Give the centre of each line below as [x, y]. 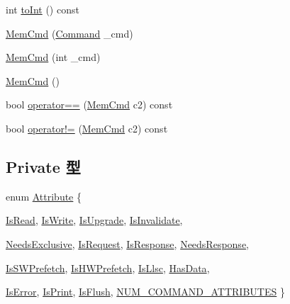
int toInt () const [43, 9]
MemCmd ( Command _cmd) [69, 33]
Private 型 [43, 166]
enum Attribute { [44, 196]
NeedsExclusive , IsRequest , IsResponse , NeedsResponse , [128, 243]
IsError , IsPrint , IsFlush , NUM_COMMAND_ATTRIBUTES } [145, 292]
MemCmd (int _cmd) [53, 57]
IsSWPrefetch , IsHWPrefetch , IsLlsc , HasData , [108, 268]
